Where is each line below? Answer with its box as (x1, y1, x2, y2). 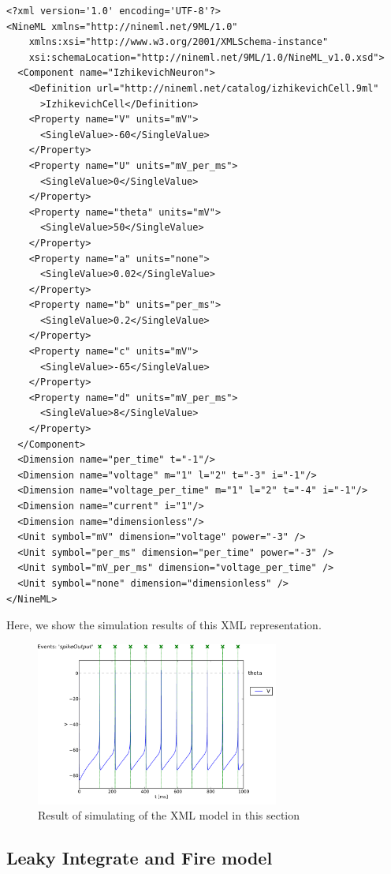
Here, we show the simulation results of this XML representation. (6, 617, 322, 633)
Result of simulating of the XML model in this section (38, 807, 300, 823)
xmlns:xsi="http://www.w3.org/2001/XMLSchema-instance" (28, 36, 329, 48)
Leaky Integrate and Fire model (6, 846, 273, 870)
